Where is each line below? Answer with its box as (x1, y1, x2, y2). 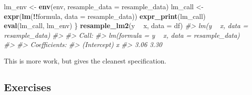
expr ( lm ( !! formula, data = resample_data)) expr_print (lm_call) (4, 11, 206, 21)
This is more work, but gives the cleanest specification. (4, 55, 167, 65)
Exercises (4, 79, 51, 94)
